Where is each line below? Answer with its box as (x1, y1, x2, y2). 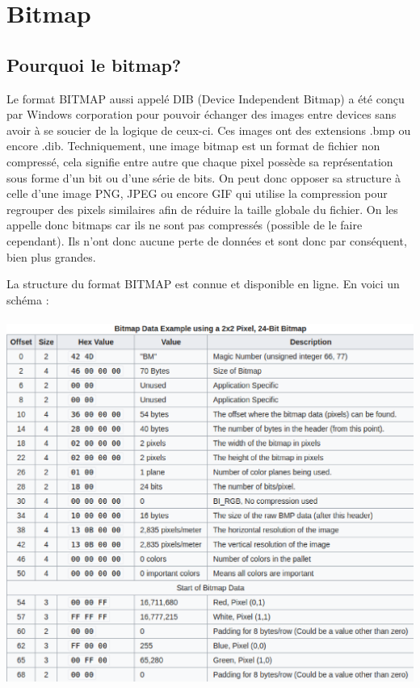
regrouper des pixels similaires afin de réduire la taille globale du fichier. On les (6, 200, 398, 217)
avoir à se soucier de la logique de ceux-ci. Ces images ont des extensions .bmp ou (6, 121, 411, 138)
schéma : (6, 291, 49, 308)
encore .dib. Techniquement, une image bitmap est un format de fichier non (6, 137, 380, 154)
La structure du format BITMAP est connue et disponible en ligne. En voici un (6, 275, 400, 292)
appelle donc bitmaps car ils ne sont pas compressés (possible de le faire (6, 216, 363, 233)
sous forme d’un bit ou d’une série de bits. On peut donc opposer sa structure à (6, 169, 401, 186)
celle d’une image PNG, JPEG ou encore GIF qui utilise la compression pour (6, 185, 388, 202)
